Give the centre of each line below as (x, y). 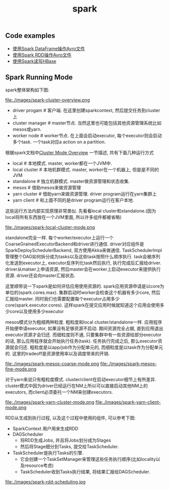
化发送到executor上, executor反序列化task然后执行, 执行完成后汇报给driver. (83, 263)
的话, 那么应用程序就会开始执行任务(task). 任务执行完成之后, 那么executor (81, 341)
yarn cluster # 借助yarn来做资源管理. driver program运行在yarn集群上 (84, 194)
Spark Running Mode (39, 77)
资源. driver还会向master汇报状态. (40, 276)
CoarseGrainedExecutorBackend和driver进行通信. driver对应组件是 (75, 244)
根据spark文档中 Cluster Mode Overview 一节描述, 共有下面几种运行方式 (79, 153)
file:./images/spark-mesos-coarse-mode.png (52, 364)
